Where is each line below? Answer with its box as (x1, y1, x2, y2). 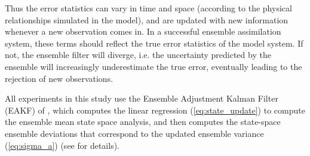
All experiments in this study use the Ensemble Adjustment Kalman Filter (5, 92, 278, 105)
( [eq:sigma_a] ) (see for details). (5, 139, 120, 151)
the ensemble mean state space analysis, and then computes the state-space (5, 115, 281, 128)
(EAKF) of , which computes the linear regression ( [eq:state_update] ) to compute (5, 103, 305, 116)
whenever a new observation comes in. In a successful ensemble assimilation (5, 25, 281, 38)
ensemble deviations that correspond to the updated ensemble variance (5, 127, 264, 139)
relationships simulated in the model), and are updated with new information (5, 13, 288, 26)
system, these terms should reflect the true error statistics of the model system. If (5, 36, 303, 49)
